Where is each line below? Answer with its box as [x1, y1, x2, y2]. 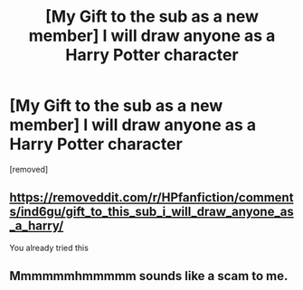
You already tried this [9, 242, 89, 253]
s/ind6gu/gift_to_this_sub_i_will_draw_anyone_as [9, 204, 294, 220]
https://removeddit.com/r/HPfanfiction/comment [9, 190, 294, 205]
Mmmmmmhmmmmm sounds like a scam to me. [9, 268, 289, 284]
